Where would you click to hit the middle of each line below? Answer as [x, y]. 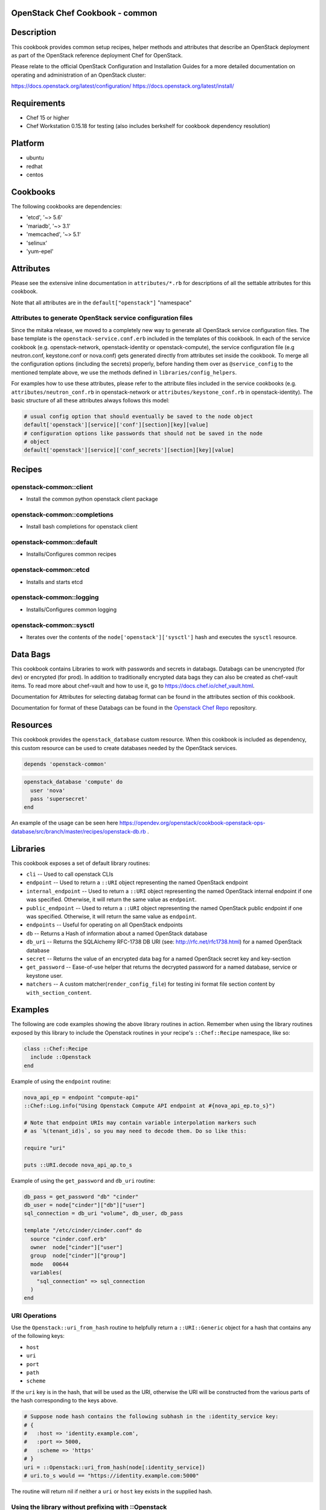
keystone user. [44, 975]
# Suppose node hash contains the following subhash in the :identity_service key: [151, 1417]
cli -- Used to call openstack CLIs [70, 874]
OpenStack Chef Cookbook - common [84, 13]
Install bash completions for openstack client [82, 527]
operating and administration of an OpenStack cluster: [78, 75]
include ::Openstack [61, 1057]
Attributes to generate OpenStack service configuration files [102, 318]
